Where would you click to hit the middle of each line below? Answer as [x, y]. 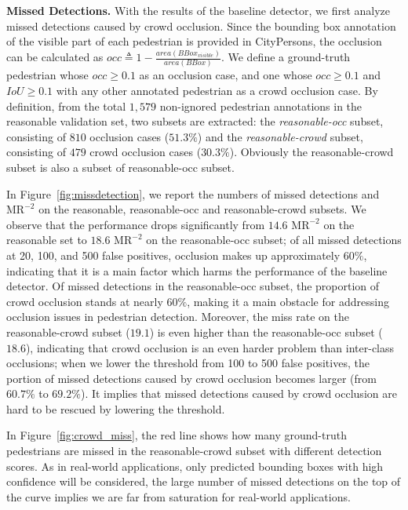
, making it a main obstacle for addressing [288, 301]
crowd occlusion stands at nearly [85, 301]
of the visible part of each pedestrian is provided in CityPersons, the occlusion [194, 41]
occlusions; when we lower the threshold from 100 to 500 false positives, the [188, 363]
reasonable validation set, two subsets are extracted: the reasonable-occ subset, [195, 121]
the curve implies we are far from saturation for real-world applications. [178, 496]
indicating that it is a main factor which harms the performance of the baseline [197, 270]
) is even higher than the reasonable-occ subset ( [266, 331]
